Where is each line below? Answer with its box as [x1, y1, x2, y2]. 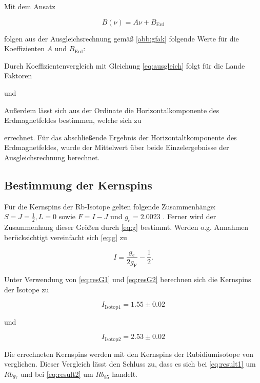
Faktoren [4, 70, 32, 81]
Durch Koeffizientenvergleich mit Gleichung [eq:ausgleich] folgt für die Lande [4, 60, 245, 71]
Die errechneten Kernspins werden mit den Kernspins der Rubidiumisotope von [4, 348, 253, 359]
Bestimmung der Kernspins [4, 177, 152, 193]
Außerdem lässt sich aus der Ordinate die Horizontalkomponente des [4, 104, 219, 115]
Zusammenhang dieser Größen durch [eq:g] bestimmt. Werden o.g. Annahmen [4, 222, 249, 232]
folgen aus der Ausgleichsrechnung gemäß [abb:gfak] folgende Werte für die [4, 33, 239, 44]
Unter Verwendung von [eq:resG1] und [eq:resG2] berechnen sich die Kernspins [4, 274, 251, 285]
